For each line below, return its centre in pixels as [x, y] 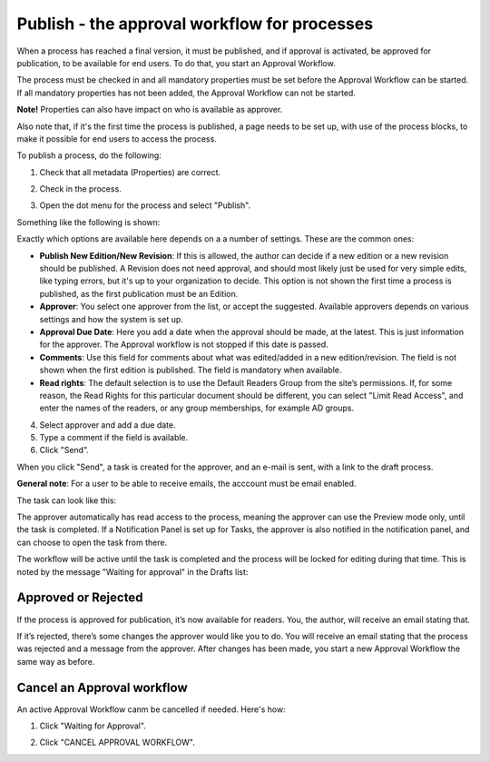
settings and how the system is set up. [111, 319]
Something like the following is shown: [88, 222]
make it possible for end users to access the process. [117, 139]
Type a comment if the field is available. [114, 438]
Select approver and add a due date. [108, 425]
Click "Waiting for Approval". [93, 726]
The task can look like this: [67, 500]
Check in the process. [80, 189]
